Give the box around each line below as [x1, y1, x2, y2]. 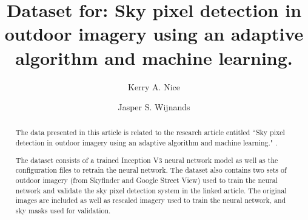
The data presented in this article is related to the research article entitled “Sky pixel [15, 127, 285, 138]
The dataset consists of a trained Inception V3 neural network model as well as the [15, 155, 278, 165]
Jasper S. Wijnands [118, 101, 190, 113]
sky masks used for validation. [15, 205, 111, 215]
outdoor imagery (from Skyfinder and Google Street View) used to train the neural [15, 175, 278, 185]
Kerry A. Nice [127, 80, 181, 93]
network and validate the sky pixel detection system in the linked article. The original [15, 185, 287, 195]
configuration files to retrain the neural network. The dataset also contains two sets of [15, 165, 287, 175]
